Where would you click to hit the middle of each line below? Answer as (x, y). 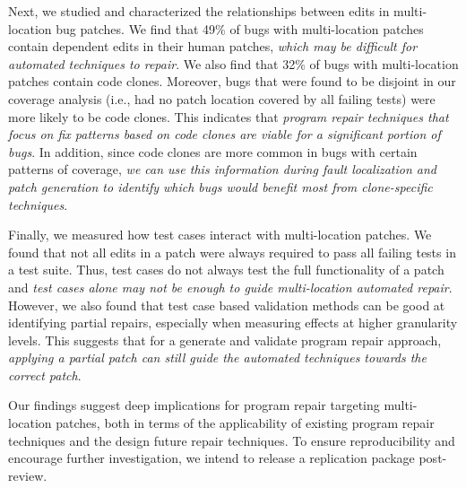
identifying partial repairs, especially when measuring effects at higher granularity (233, 322)
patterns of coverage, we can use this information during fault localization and (222, 169)
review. (28, 475)
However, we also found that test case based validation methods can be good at (227, 305)
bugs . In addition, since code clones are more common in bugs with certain (213, 151)
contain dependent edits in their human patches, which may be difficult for (213, 46)
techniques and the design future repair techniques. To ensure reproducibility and (232, 440)
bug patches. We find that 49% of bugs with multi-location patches (240, 28)
